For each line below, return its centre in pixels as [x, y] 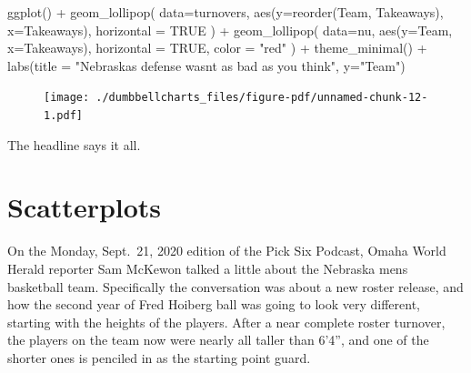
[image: [67, 98]
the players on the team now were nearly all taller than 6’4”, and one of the [218, 340]
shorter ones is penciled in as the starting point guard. [159, 357]
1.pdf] [63, 116]
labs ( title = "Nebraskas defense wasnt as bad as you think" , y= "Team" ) [206, 65]
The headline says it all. [74, 144]
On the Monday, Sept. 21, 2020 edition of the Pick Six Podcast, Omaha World [227, 251]
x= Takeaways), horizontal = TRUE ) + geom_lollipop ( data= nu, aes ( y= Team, [230, 30]
